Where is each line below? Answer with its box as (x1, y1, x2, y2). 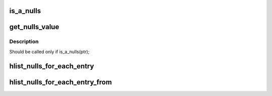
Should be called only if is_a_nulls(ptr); (9, 48, 90, 55)
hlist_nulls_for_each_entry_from (9, 78, 112, 86)
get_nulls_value (9, 23, 59, 31)
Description (9, 38, 39, 45)
